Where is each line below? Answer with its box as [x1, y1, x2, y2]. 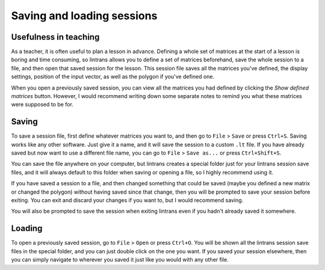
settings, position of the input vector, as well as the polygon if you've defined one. [11, 73, 215, 81]
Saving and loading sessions [11, 9, 158, 22]
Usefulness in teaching [11, 32, 100, 42]
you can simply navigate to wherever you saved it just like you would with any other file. [11, 256, 229, 263]
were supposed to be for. [11, 101, 73, 108]
